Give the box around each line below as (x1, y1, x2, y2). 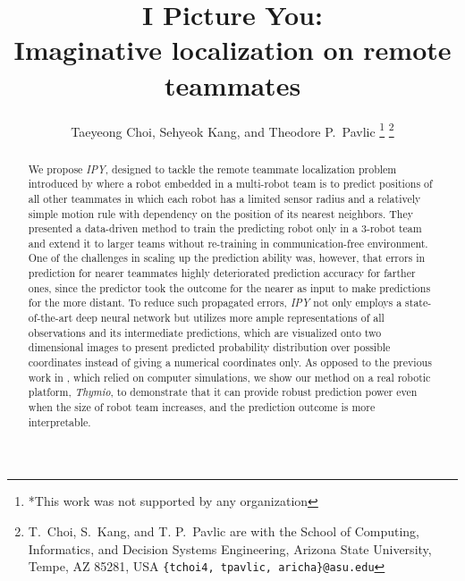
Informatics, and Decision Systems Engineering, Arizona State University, (28, 539, 432, 558)
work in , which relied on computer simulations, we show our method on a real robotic (28, 369, 431, 384)
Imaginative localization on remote (13, 31, 452, 68)
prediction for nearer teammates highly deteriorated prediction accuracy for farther (28, 265, 416, 281)
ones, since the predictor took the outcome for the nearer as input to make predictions (28, 280, 431, 295)
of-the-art (28, 310, 73, 325)
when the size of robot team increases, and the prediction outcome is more (28, 400, 376, 415)
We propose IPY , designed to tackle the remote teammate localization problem (28, 161, 397, 176)
